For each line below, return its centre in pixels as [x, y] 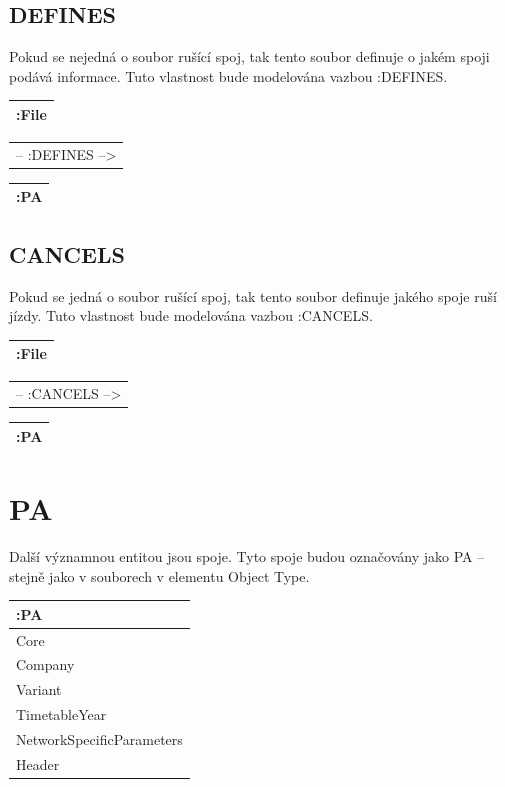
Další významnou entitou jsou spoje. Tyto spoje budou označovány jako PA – [247, 555]
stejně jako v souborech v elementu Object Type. [159, 575]
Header [38, 763]
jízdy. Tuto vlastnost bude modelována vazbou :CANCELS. [191, 315]
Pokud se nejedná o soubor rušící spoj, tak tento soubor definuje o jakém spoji [249, 56]
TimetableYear [61, 714]
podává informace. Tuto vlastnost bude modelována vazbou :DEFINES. [228, 75]
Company [45, 664]
